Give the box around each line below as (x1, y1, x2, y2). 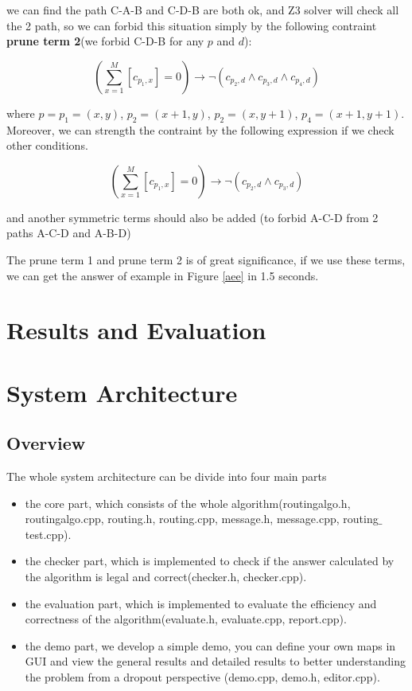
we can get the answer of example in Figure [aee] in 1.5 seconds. (6, 267, 319, 283)
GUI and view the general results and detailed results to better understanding (25, 653, 406, 670)
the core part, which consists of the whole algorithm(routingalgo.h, (25, 494, 351, 511)
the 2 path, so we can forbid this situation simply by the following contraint (6, 17, 377, 33)
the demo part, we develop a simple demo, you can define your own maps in (25, 637, 396, 654)
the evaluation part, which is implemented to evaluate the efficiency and (25, 595, 377, 611)
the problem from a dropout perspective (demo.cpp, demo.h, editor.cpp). (25, 669, 380, 685)
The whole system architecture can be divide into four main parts (6, 468, 327, 485)
